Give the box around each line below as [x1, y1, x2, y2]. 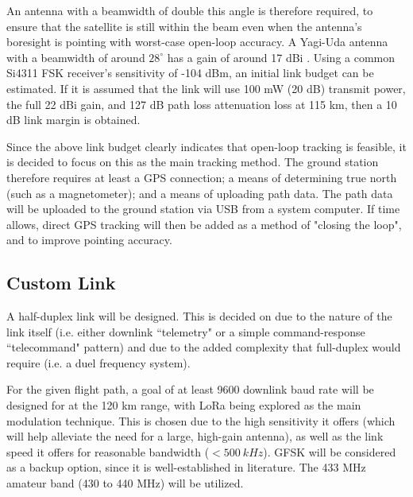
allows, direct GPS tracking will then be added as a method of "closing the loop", [6, 215, 402, 232]
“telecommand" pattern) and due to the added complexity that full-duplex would [6, 339, 401, 355]
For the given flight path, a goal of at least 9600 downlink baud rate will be [6, 381, 374, 398]
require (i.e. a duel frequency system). [6, 354, 191, 371]
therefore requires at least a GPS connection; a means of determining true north [6, 169, 397, 185]
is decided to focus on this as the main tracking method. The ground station [6, 153, 379, 170]
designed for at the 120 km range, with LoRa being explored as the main [6, 397, 361, 414]
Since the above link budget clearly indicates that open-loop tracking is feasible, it [6, 138, 407, 154]
